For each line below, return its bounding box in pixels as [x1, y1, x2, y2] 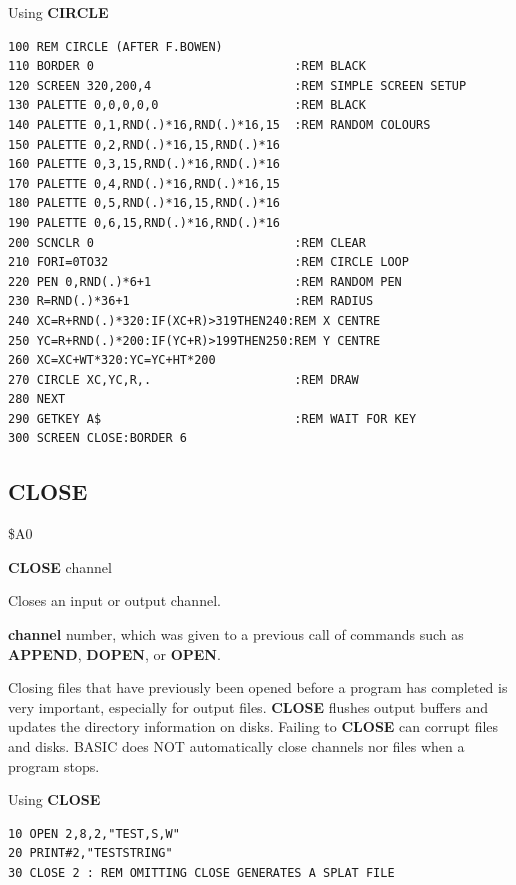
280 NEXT [8, 392, 66, 407]
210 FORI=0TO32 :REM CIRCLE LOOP [8, 255, 409, 270]
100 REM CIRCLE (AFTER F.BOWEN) [8, 39, 223, 54]
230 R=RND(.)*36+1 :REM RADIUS [8, 294, 374, 309]
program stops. [8, 755, 100, 776]
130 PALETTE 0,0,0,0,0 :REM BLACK [8, 98, 366, 113]
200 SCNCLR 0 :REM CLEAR [8, 235, 366, 250]
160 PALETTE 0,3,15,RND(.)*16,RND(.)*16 [8, 157, 281, 172]
